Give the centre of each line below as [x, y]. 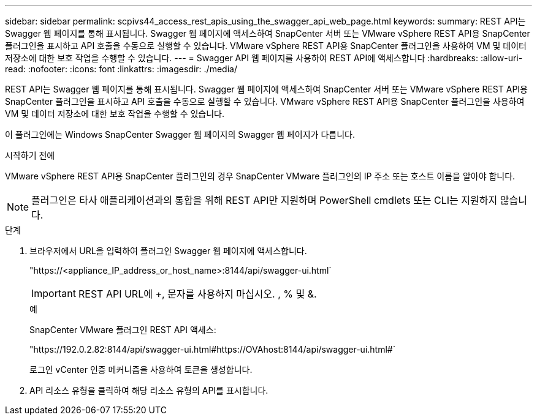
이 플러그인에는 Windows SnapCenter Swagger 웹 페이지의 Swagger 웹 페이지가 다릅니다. [180, 134]
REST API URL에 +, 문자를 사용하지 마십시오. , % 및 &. [197, 294]
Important [54, 293]
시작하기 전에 [30, 155]
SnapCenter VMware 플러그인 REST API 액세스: [123, 330]
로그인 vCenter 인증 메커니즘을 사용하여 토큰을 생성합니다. [141, 369]
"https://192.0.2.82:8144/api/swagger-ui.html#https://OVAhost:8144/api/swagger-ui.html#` [213, 349]
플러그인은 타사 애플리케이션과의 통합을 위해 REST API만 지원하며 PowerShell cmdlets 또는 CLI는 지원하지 [265, 200]
